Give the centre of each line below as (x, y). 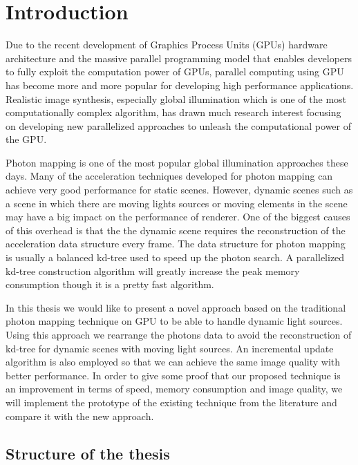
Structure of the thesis (88, 453)
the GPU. (26, 139)
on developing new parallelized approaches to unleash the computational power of (179, 125)
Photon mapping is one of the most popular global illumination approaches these (177, 162)
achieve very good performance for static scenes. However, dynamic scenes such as (179, 190)
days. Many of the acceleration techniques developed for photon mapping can (169, 176)
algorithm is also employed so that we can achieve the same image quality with (173, 362)
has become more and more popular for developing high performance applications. (180, 85)
